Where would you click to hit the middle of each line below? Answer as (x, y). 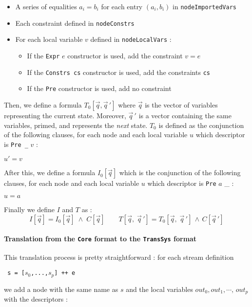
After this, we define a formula (50, 172)
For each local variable (49, 39)
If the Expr (43, 55)
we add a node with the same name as (61, 289)
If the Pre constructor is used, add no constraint (99, 88)
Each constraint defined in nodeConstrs (75, 23)
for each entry (122, 6)
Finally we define (29, 209)
